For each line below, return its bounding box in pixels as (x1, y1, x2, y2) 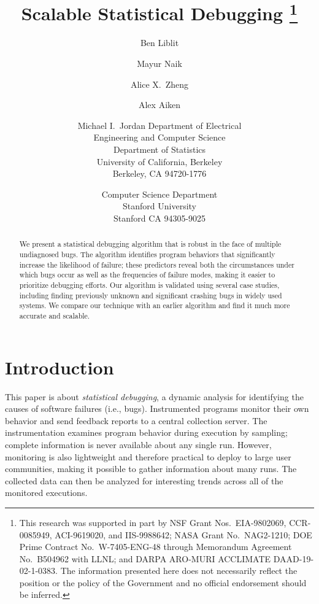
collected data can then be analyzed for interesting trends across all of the (5, 474, 283, 487)
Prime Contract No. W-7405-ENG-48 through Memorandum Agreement (19, 540, 292, 553)
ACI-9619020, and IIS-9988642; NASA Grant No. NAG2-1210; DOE (55, 528, 312, 541)
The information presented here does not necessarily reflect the (60, 564, 298, 577)
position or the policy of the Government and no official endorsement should (19, 576, 307, 589)
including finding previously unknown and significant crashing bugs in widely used (19, 290, 282, 300)
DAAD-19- (273, 552, 314, 565)
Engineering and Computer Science (93, 131, 226, 144)
